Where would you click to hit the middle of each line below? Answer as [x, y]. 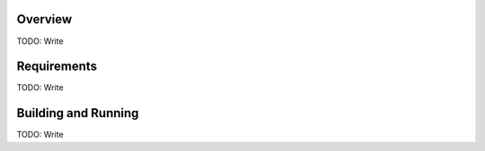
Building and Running [78, 113]
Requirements [57, 67]
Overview [44, 19]
